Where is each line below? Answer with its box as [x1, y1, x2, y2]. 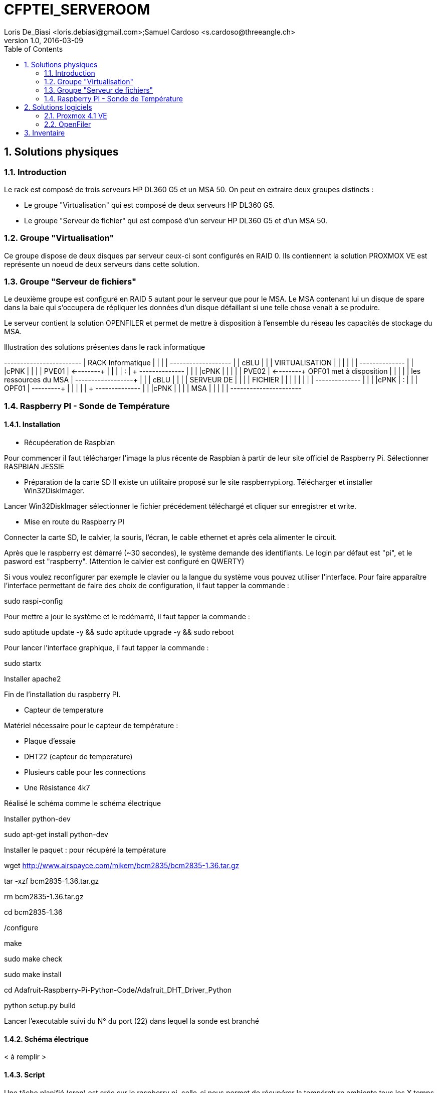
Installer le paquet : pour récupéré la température [4, 846, 166, 855]
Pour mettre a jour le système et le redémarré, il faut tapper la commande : [4, 612, 250, 621]
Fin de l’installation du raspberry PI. [4, 690, 121, 699]
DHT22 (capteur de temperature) [24, 752, 133, 761]
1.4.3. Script [4, 1070, 45, 1079]
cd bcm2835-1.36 [4, 908, 63, 917]
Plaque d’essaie [24, 737, 76, 746]
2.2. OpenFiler [44, 119, 91, 128]
